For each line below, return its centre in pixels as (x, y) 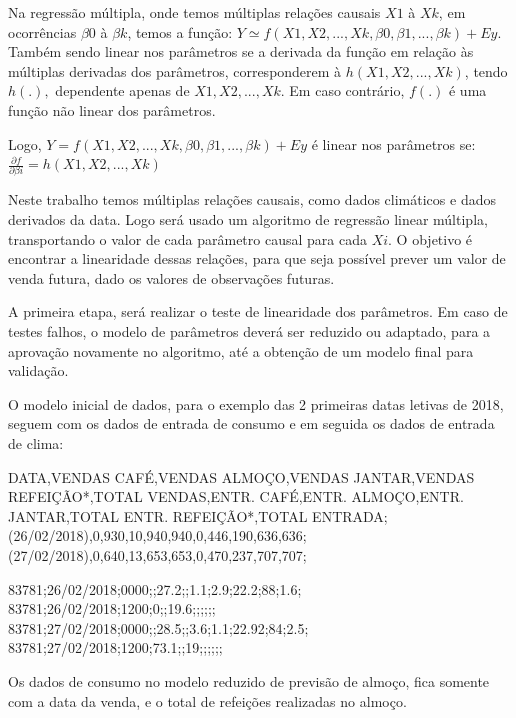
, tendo (486, 70)
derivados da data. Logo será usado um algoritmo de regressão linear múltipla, (248, 219)
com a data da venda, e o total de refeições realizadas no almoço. (207, 700)
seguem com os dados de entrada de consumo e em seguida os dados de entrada (251, 423)
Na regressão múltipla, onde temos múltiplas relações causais (194, 12)
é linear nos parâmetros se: (393, 143)
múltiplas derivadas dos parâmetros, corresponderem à (175, 70)
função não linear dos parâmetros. (112, 109)
